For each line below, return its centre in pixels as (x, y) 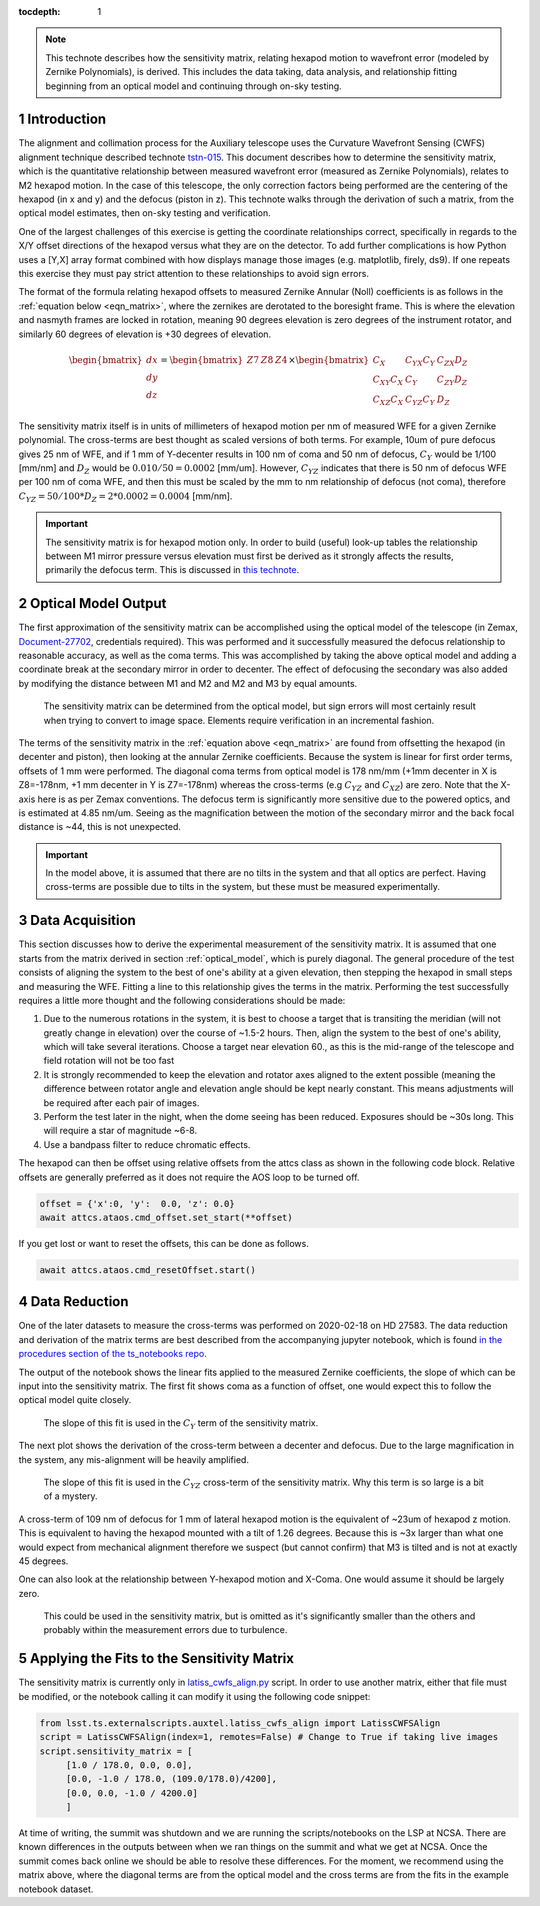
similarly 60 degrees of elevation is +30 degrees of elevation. (145, 334)
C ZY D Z (452, 381)
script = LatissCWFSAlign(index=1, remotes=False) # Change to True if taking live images (269, 1737)
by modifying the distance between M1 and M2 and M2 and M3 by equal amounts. (188, 683)
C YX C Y (420, 361)
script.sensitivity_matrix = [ (116, 1751)
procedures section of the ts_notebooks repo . (112, 1354)
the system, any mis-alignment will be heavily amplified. (134, 1459)
